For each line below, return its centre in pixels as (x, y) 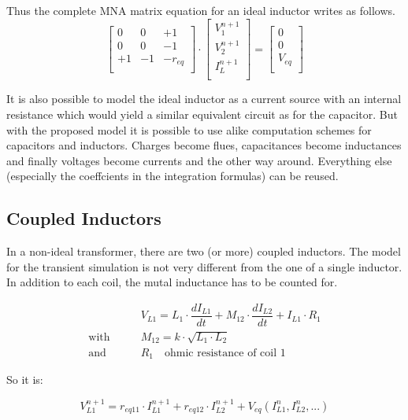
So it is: (25, 379)
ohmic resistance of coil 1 (225, 353)
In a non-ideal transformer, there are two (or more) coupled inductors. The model (204, 251)
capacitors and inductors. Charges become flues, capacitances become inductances (204, 145)
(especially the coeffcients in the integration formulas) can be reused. (172, 176)
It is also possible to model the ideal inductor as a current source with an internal (204, 99)
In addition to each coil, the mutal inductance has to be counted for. (172, 282)
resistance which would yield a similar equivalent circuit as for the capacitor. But (202, 114)
